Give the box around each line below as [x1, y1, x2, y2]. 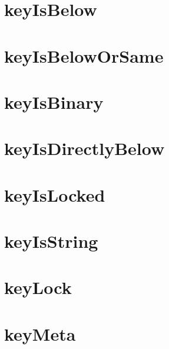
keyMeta [4, 321, 76, 345]
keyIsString [4, 229, 98, 253]
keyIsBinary [4, 89, 104, 114]
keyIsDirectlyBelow [4, 136, 165, 160]
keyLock [4, 275, 72, 299]
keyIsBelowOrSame [4, 43, 164, 67]
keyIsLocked [4, 182, 105, 206]
